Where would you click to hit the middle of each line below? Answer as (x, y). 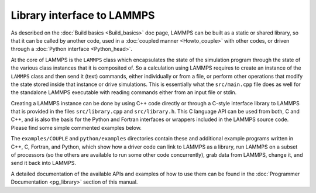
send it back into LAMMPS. (43, 163)
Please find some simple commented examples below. (76, 127)
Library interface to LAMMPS (83, 15)
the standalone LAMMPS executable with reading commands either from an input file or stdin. (124, 92)
